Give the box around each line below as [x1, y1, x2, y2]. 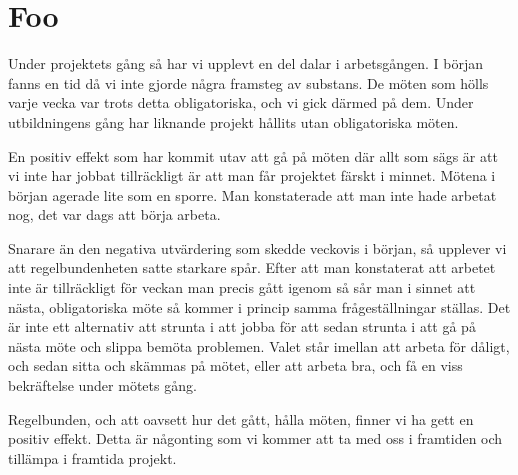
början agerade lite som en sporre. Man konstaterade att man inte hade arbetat [8, 184, 497, 205]
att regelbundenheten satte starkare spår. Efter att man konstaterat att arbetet [8, 257, 496, 278]
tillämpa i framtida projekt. [8, 447, 177, 468]
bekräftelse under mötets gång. [8, 375, 197, 396]
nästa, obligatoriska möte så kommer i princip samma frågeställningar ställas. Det [8, 296, 511, 317]
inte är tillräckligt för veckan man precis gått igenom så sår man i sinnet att [8, 277, 476, 298]
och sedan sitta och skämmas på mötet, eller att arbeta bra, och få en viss [8, 355, 463, 376]
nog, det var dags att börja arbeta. [8, 204, 221, 225]
